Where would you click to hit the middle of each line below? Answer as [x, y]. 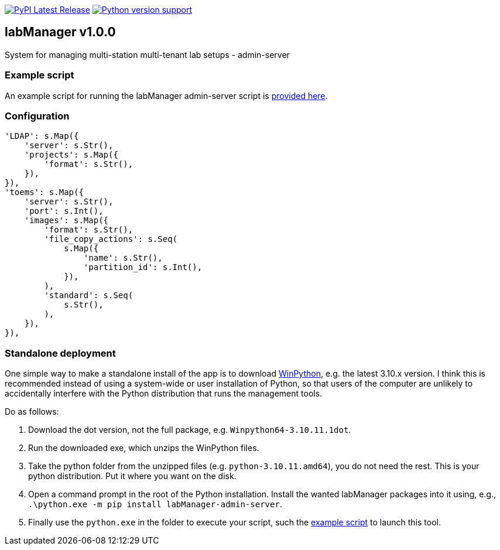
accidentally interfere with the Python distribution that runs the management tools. [164, 394]
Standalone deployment [60, 353]
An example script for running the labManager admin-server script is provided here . [166, 95]
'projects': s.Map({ [71, 155]
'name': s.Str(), [123, 258]
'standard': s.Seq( [89, 296]
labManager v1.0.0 [60, 32]
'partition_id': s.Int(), [143, 267]
